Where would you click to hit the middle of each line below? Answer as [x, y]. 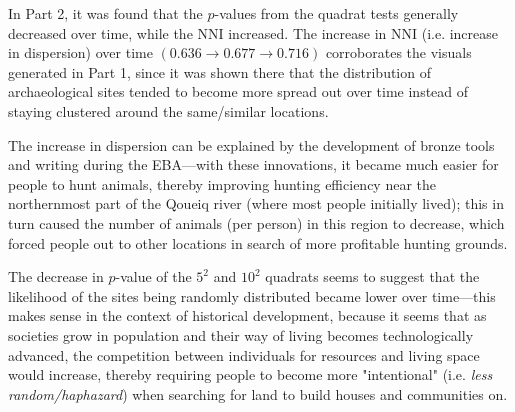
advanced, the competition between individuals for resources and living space [244, 354]
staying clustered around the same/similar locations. [168, 110]
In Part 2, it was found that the [105, 13]
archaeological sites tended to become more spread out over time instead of [238, 91]
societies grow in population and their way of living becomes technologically [241, 334]
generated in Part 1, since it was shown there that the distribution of [219, 71]
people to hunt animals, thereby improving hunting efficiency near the [222, 183]
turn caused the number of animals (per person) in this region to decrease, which [256, 222]
